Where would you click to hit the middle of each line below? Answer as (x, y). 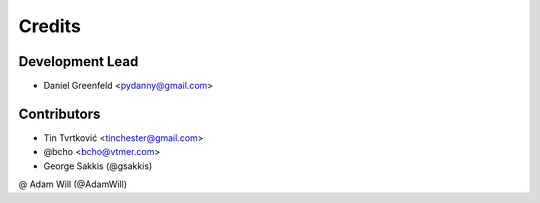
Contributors (59, 113)
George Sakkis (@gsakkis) (98, 166)
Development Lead (78, 61)
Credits (50, 26)
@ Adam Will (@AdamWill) (73, 184)
